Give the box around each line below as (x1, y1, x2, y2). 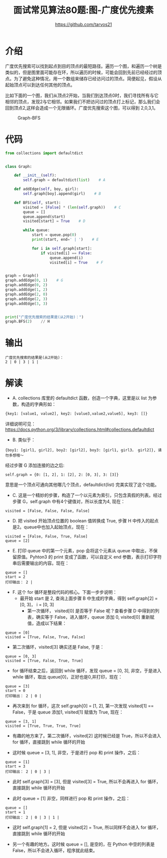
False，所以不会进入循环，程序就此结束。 (12, 848, 98, 853)
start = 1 (5, 810, 26, 815)
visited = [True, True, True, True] (5, 723, 81, 728)
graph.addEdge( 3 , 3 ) (5, 301, 48, 306)
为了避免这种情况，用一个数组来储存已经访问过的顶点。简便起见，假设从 (13, 75, 162, 81)
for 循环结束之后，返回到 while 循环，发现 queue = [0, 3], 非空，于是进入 (12, 668, 162, 674)
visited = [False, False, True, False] (5, 534, 88, 539)
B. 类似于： (12, 437, 36, 443)
